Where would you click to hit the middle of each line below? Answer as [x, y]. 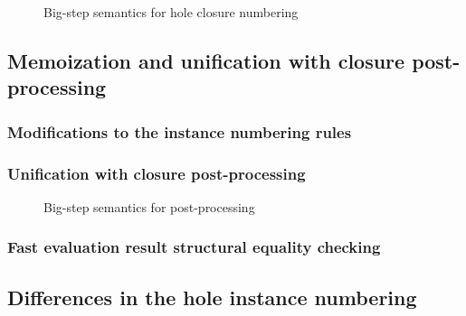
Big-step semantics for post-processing [149, 206]
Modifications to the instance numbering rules [180, 131]
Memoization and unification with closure [206, 60]
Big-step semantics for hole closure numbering [171, 12]
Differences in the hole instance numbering [212, 297]
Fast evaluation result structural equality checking [194, 247]
